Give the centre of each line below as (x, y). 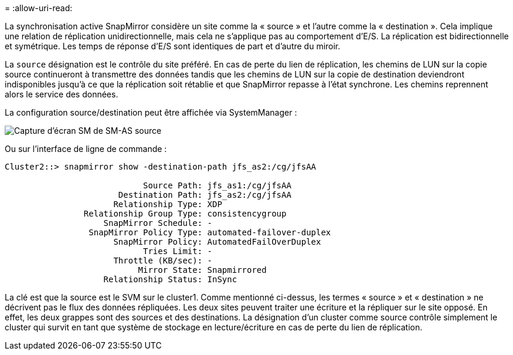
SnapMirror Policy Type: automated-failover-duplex (210, 232)
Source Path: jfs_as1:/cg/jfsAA (217, 185)
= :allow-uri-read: (39, 8)
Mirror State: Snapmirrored (202, 270)
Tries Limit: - (178, 251)
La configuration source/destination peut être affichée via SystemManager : (151, 112)
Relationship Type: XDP (168, 204)
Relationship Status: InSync (170, 279)
